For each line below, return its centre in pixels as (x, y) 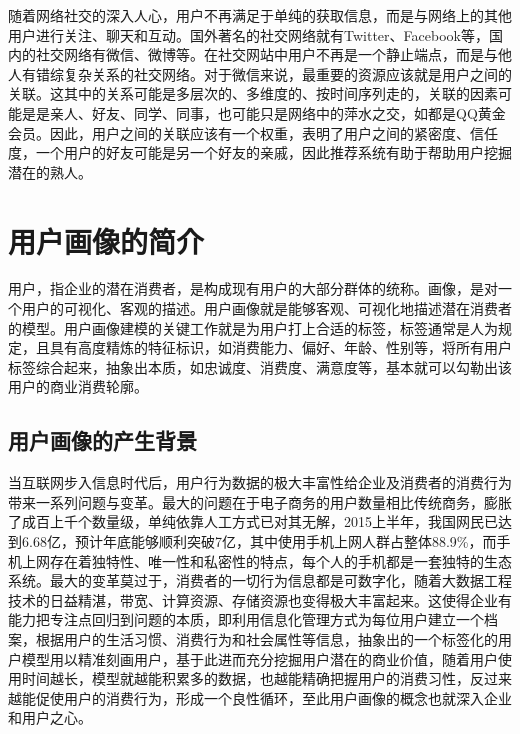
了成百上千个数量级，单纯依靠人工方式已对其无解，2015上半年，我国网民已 (253, 521)
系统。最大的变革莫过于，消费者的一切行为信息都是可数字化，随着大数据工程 (260, 580)
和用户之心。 (50, 717)
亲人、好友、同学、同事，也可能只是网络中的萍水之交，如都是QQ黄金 (277, 112)
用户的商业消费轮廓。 (78, 386)
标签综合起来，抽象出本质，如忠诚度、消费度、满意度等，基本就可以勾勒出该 (260, 366)
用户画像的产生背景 (102, 440)
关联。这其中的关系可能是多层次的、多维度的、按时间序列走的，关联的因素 (253, 93)
